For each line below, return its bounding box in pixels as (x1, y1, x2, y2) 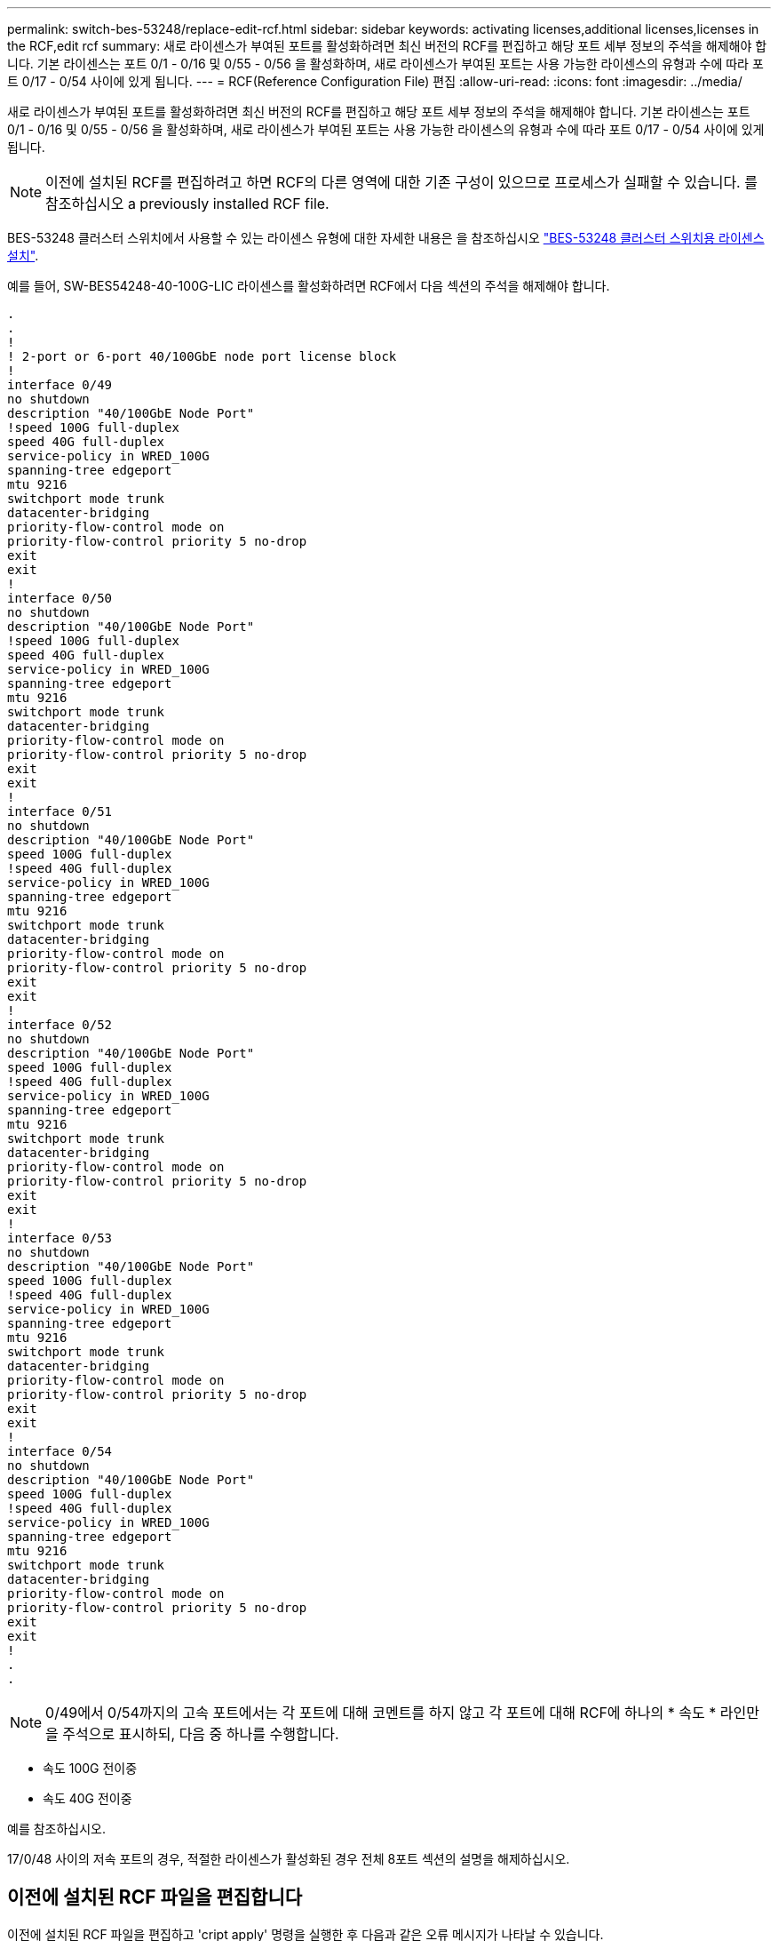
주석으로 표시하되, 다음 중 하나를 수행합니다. (62, 1725, 339, 1743)
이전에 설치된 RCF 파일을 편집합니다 (7, 1886, 303, 1909)
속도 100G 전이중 (43, 1761, 138, 1776)
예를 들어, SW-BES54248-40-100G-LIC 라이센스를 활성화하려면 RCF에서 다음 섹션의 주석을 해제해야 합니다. (7, 278, 610, 293)
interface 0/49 (7, 378, 113, 392)
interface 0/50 (7, 591, 113, 605)
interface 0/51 (7, 804, 113, 819)
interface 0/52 (7, 1018, 113, 1032)
